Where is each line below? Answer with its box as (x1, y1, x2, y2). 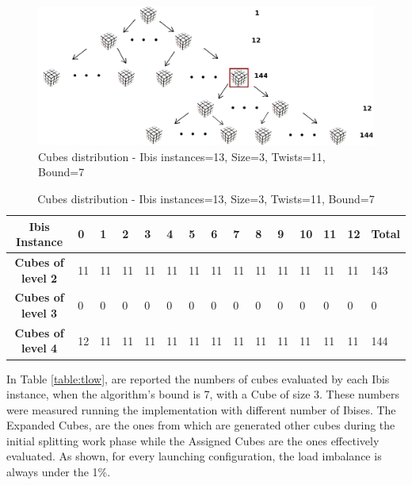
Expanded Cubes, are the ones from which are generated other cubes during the (6, 417, 395, 433)
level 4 (21, 340, 58, 356)
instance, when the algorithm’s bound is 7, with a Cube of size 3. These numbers (6, 386, 399, 402)
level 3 (21, 304, 58, 321)
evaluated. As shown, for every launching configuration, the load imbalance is (6, 448, 382, 464)
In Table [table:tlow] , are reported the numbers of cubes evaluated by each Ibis (6, 370, 390, 387)
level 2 (21, 269, 58, 286)
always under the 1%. (6, 464, 111, 480)
